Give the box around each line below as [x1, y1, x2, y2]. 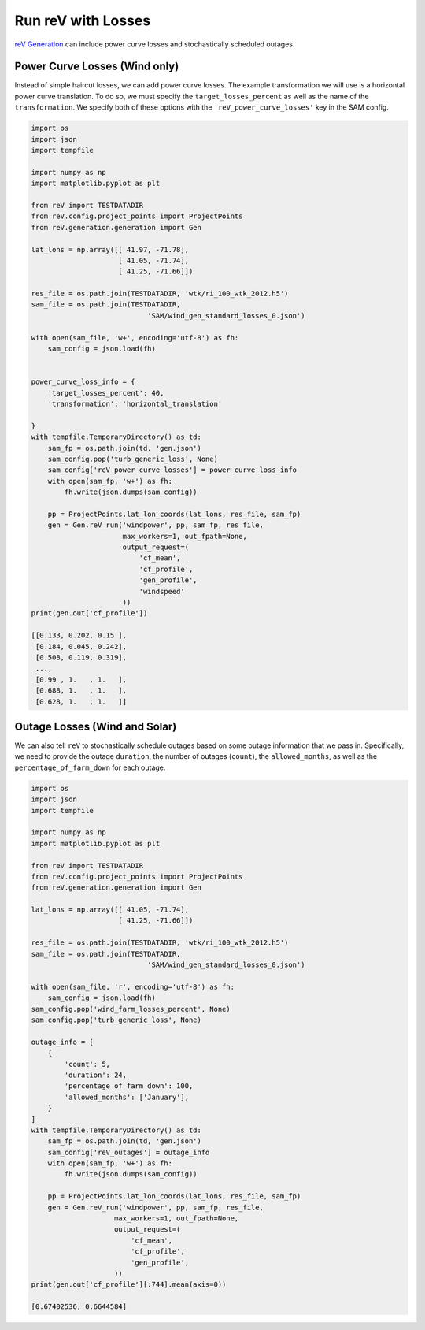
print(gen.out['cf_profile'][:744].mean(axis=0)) [31, 1280, 227, 1289]
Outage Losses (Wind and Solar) [14, 719, 177, 733]
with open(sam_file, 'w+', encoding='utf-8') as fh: [31, 333, 239, 342]
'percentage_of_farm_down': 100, [64, 1082, 194, 1090]
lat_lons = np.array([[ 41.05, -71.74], [31, 905, 189, 914]
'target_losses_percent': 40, [47, 388, 164, 397]
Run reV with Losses [14, 12, 151, 29]
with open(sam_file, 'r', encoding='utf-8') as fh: [31, 982, 235, 991]
